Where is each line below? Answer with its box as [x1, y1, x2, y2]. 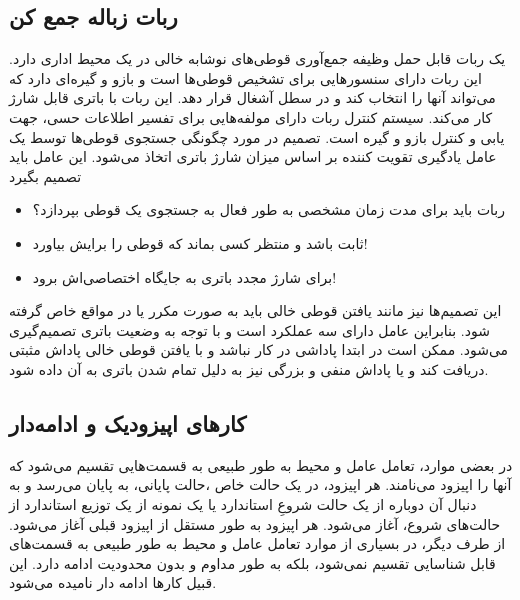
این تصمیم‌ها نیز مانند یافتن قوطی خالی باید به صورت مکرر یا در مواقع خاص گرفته [9, 300, 502, 321]
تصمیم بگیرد [9, 165, 82, 186]
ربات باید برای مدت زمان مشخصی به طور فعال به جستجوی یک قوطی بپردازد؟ [32, 199, 506, 220]
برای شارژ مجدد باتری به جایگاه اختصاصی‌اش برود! [32, 266, 337, 287]
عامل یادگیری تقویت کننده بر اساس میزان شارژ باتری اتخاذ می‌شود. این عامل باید [9, 146, 497, 167]
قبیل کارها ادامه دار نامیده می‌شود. [9, 572, 217, 593]
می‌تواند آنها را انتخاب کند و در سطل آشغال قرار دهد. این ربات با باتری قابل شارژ [9, 87, 496, 108]
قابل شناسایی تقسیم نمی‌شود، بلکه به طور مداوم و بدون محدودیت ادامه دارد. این [9, 552, 496, 573]
